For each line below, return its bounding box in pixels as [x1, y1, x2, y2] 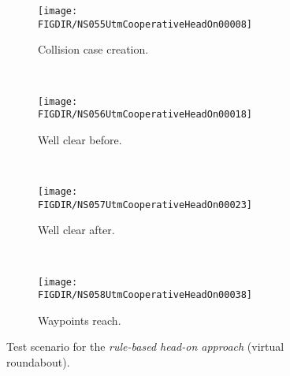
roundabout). [6, 354, 70, 370]
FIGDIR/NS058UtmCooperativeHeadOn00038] [38, 289, 253, 301]
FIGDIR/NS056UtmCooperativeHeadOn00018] [38, 109, 253, 121]
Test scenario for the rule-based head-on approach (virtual [6, 338, 284, 355]
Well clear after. [38, 222, 115, 238]
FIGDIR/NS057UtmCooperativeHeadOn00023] [38, 199, 253, 210]
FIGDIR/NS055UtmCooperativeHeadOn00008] [38, 18, 253, 30]
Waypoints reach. [38, 311, 121, 328]
